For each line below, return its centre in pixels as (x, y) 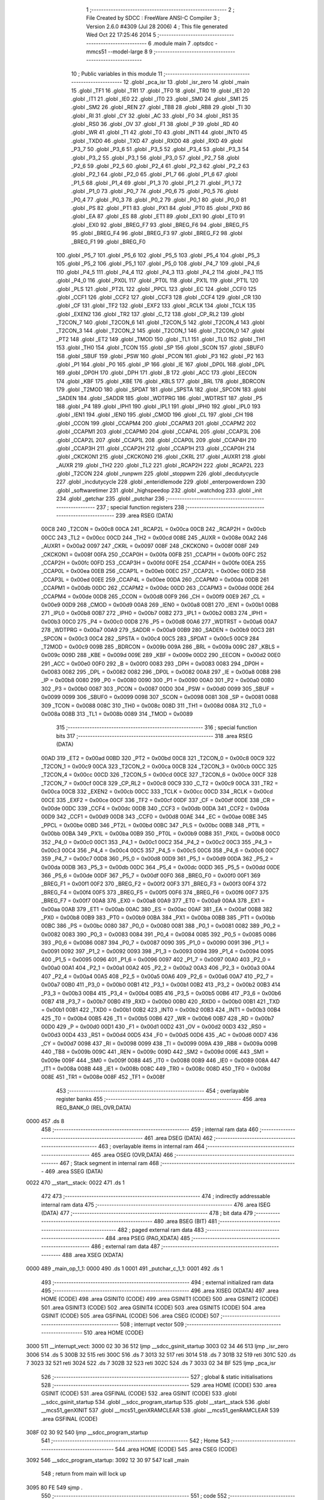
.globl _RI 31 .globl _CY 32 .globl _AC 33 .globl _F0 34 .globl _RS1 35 (155, 115)
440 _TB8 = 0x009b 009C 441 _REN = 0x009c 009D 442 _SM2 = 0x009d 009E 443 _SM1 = (155, 1052)
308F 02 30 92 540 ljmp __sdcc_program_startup (87, 1432)
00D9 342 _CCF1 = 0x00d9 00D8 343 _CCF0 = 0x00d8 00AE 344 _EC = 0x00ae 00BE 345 (154, 817)
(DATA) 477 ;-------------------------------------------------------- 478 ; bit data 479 (147, 1213)
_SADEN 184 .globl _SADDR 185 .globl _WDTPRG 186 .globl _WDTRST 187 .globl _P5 (159, 398)
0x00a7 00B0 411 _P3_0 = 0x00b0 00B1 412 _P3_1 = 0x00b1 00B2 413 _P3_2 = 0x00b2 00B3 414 (161, 985)
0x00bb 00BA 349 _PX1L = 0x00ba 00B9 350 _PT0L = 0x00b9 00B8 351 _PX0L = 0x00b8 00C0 (160, 833)
